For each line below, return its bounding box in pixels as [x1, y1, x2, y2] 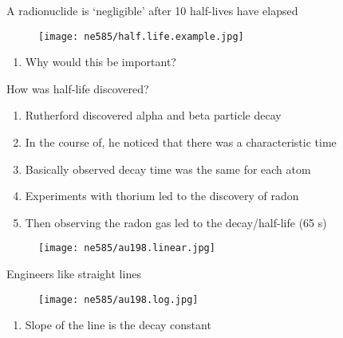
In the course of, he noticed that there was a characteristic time [25, 134, 337, 151]
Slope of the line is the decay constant [25, 316, 211, 333]
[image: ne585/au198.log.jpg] [38, 293, 199, 305]
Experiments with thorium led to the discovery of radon [25, 187, 299, 204]
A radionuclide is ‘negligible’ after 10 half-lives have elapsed [6, 2, 298, 18]
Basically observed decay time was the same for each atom [25, 160, 311, 177]
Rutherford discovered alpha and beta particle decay [25, 107, 282, 124]
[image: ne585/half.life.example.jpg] [38, 30, 244, 42]
